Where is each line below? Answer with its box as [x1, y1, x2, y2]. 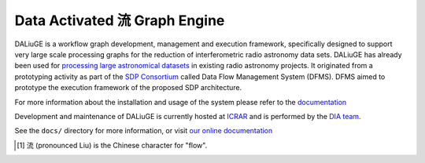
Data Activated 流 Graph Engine [14, 12, 225, 29]
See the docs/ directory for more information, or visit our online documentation [14, 126, 273, 136]
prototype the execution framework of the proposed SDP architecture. [14, 83, 242, 92]
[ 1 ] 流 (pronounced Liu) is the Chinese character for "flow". [17, 140, 208, 150]
